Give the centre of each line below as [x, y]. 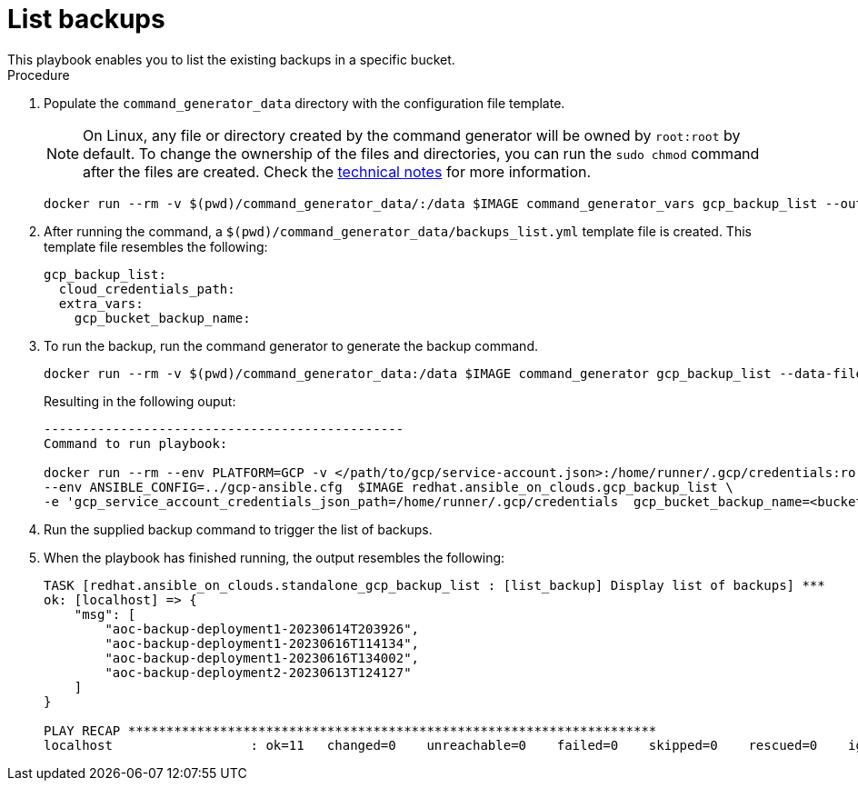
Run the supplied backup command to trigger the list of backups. [238, 529]
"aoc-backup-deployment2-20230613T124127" [258, 672]
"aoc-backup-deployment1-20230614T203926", [262, 628]
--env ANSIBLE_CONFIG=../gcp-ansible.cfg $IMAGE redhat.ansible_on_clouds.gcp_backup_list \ [389, 487]
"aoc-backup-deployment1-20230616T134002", [262, 658]
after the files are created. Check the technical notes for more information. [337, 171]
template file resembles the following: [156, 246]
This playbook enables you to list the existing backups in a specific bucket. [231, 59]
